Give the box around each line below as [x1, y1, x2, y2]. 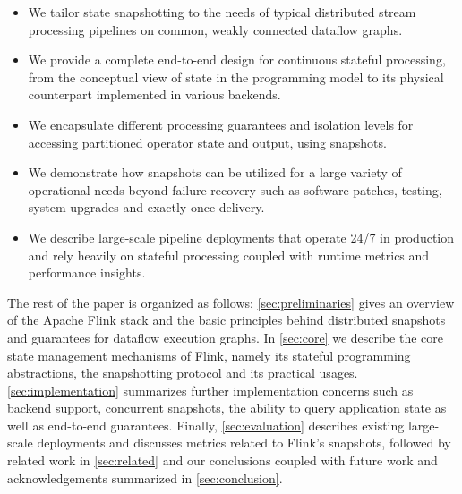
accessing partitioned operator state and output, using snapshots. [28, 132, 387, 151]
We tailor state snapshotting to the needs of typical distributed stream [28, 3, 416, 21]
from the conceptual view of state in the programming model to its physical [28, 67, 444, 86]
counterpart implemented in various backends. [28, 85, 281, 104]
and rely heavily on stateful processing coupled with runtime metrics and [28, 245, 430, 264]
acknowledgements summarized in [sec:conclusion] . [7, 468, 283, 487]
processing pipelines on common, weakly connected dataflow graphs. [28, 20, 403, 38]
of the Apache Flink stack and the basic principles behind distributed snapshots [7, 311, 446, 329]
